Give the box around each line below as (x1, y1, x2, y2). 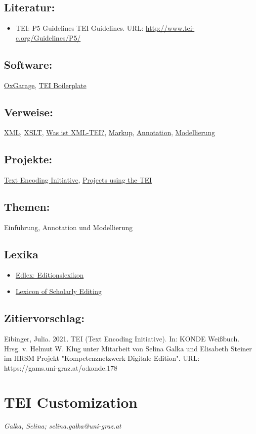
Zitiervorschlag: (4, 310, 85, 326)
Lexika (4, 246, 39, 261)
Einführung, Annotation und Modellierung (4, 222, 133, 232)
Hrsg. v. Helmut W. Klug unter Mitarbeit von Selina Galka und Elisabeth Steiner (4, 343, 252, 353)
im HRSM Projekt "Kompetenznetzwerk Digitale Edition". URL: (4, 353, 200, 363)
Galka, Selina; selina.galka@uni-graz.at (4, 420, 122, 431)
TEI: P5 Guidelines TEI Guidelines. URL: (15, 23, 144, 33)
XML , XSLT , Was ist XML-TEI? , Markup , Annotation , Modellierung (4, 127, 215, 138)
